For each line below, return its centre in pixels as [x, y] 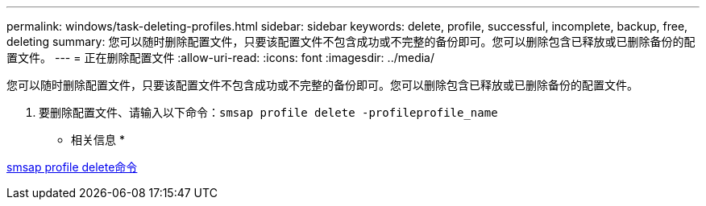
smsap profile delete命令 [72, 167]
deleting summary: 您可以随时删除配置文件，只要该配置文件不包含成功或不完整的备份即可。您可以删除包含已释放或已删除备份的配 [351, 41]
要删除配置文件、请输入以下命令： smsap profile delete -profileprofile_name [268, 112]
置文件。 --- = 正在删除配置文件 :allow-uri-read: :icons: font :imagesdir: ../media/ [221, 58]
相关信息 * [98, 140]
